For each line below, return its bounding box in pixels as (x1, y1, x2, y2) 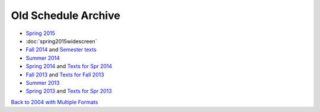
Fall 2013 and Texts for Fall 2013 (25, 71, 104, 78)
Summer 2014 (25, 54, 60, 62)
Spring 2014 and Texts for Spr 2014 (25, 63, 113, 70)
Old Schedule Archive (11, 9, 121, 22)
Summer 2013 (25, 79, 60, 86)
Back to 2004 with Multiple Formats (11, 98, 98, 105)
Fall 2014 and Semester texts (25, 46, 97, 53)
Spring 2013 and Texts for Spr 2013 (25, 88, 112, 95)
